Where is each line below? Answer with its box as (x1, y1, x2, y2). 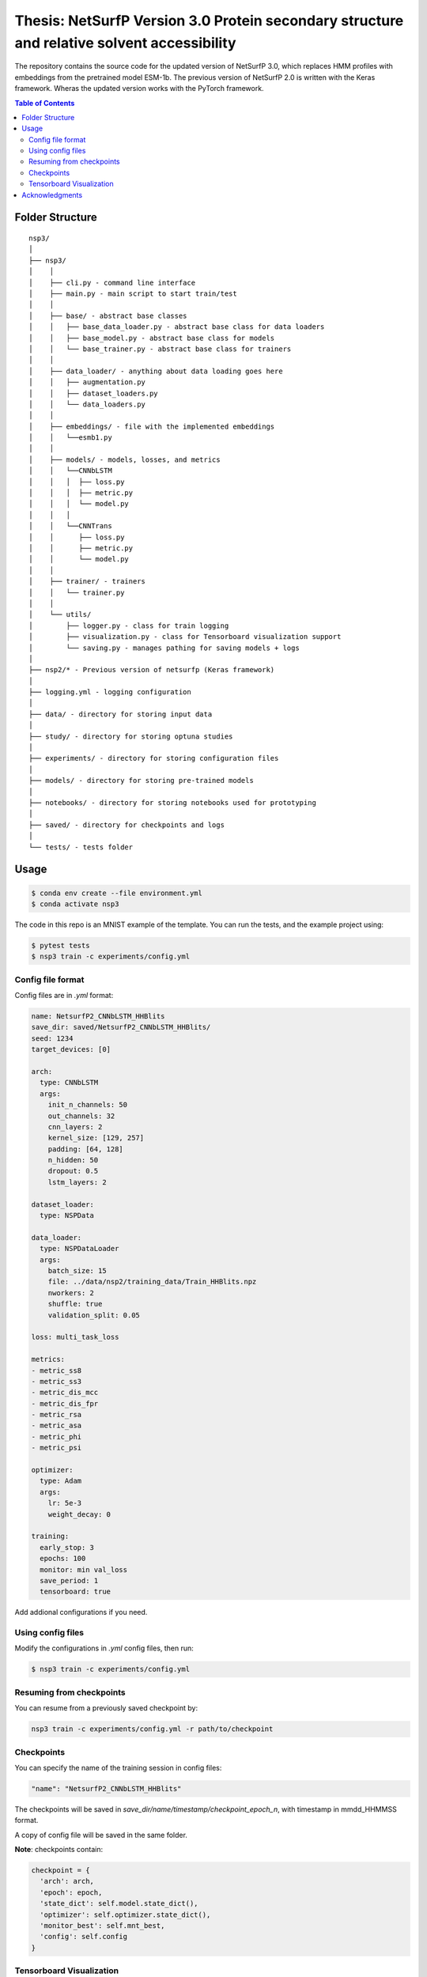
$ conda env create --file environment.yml (31, 888, 203, 898)
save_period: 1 (40, 1576, 99, 1585)
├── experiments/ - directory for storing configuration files (28, 754, 279, 763)
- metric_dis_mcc (31, 1388, 99, 1397)
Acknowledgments (21, 190, 83, 199)
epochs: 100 (40, 1554, 86, 1563)
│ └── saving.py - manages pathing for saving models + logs (28, 643, 300, 652)
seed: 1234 (31, 1034, 74, 1043)
